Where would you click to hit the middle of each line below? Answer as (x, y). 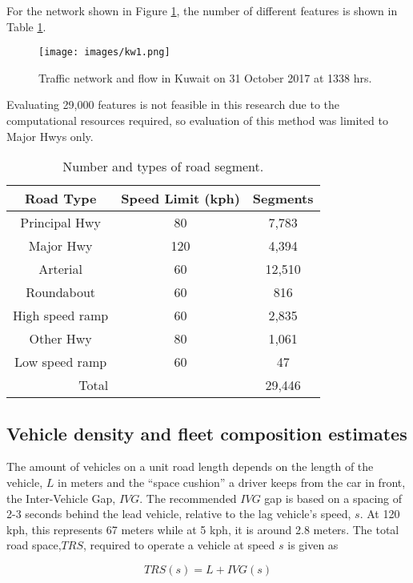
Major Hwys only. (50, 136)
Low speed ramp (61, 362)
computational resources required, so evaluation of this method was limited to (197, 121)
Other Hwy (60, 339)
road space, (34, 545)
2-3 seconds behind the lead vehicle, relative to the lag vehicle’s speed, (179, 514)
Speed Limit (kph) (180, 199)
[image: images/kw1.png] (104, 52)
